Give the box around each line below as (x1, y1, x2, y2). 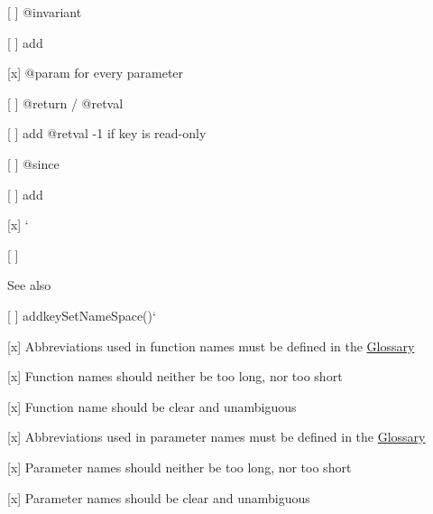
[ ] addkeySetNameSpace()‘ (7, 305, 156, 324)
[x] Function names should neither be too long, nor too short (7, 367, 343, 386)
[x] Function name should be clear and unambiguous (7, 397, 297, 416)
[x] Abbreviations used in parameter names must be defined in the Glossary (7, 427, 426, 446)
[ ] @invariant (7, 3, 82, 21)
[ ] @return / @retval (7, 93, 124, 112)
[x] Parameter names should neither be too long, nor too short (7, 457, 352, 476)
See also (7, 276, 51, 294)
